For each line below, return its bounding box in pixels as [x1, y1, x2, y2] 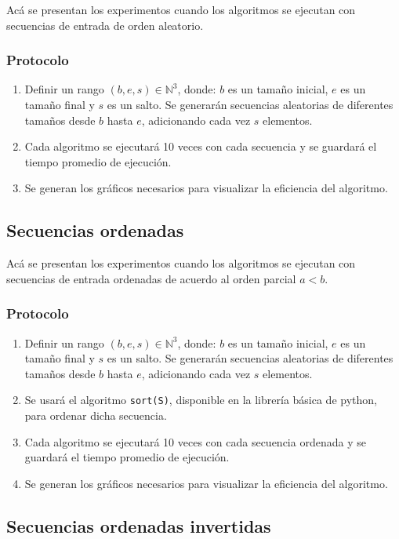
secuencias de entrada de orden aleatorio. [6, 16, 204, 33]
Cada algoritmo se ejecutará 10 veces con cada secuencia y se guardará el [24, 138, 377, 155]
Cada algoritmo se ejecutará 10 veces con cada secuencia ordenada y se [24, 433, 366, 450]
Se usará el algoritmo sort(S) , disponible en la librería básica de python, [24, 392, 377, 408]
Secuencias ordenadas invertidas [6, 513, 271, 537]
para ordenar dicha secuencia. [24, 407, 167, 424]
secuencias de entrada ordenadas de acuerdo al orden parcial [6, 270, 296, 286]
